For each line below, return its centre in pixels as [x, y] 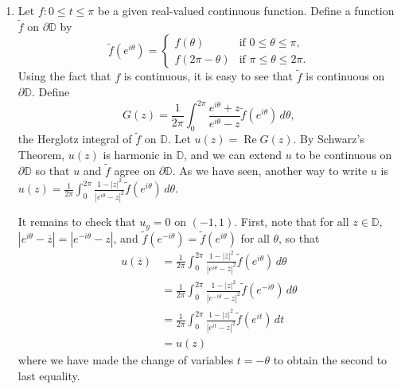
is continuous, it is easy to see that [208, 76]
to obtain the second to [330, 360]
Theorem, [41, 154]
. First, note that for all [292, 222]
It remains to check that [77, 222]
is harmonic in [138, 154]
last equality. [49, 375]
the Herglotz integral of [75, 139]
